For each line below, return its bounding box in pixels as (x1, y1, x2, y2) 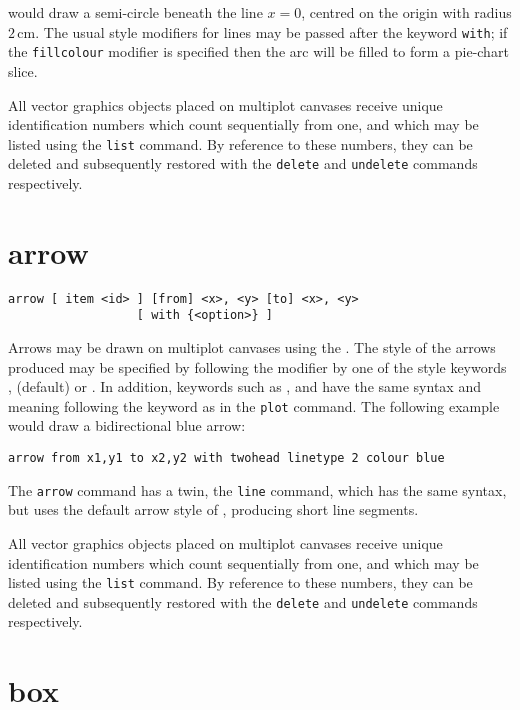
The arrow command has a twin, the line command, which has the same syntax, (8, 479, 507, 500)
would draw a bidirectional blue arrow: (8, 415, 246, 436)
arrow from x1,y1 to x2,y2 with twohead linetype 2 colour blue (8, 451, 445, 466)
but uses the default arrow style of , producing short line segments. (8, 499, 419, 520)
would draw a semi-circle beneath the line (8, 2, 263, 22)
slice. (8, 60, 38, 81)
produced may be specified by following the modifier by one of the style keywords (8, 356, 507, 377)
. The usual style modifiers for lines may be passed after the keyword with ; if (35, 21, 508, 42)
